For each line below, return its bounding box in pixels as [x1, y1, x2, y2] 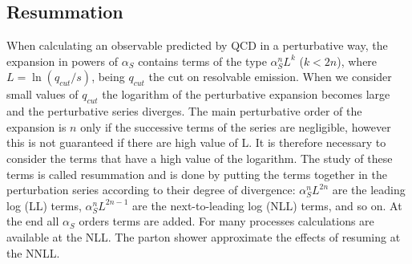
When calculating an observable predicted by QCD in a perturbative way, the [6, 37, 388, 54]
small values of [6, 86, 79, 103]
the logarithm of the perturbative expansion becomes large [102, 86, 390, 103]
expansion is [6, 118, 67, 135]
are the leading [332, 181, 406, 198]
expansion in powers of [6, 52, 119, 69]
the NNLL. [6, 244, 60, 261]
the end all [6, 213, 59, 229]
